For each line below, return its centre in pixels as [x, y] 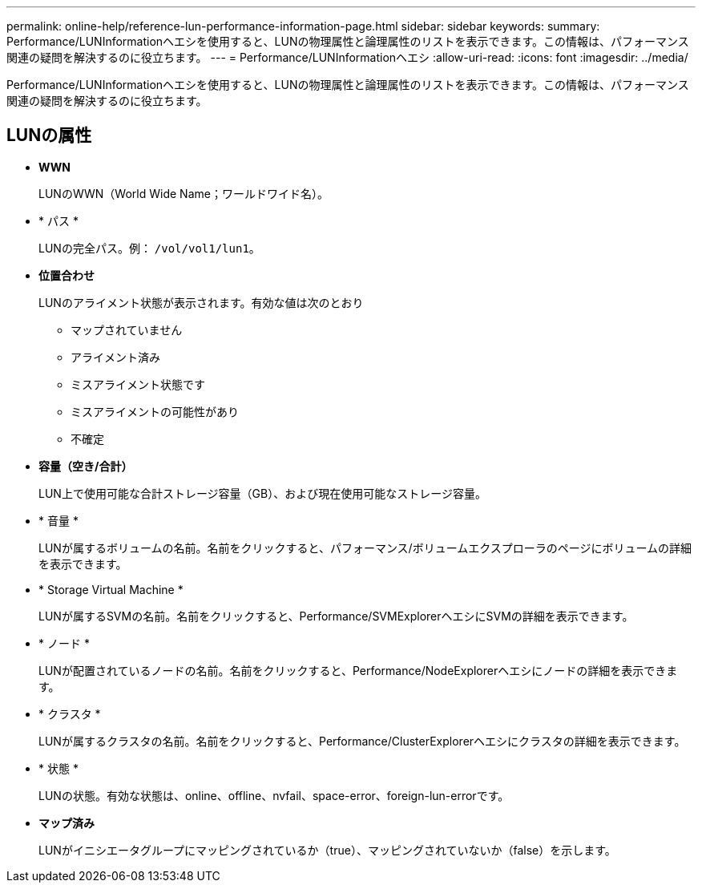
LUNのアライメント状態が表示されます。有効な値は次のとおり [201, 302]
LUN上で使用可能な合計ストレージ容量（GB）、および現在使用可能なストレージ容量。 [262, 493]
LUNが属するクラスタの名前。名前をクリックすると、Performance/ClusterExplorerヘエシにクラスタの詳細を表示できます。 [362, 741]
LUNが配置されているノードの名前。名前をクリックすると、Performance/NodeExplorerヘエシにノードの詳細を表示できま [358, 670]
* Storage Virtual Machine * [111, 589]
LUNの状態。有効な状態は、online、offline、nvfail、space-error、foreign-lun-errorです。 [274, 795]
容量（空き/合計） [86, 466]
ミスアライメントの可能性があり [155, 411]
